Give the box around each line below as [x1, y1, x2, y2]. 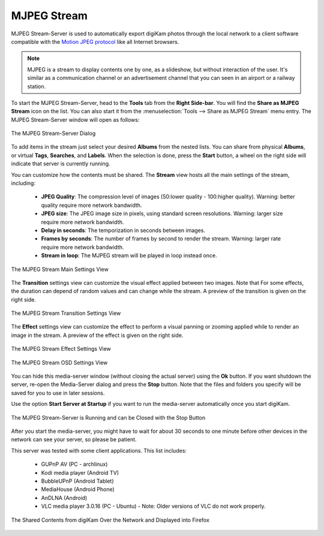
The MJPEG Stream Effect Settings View [11, 345, 111, 353]
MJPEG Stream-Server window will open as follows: [11, 116, 140, 123]
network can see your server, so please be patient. [11, 436, 137, 443]
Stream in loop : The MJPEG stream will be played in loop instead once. [41, 252, 217, 259]
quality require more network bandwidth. [41, 201, 142, 209]
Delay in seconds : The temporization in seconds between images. [41, 227, 205, 234]
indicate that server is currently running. [11, 160, 110, 167]
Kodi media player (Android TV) [41, 469, 119, 476]
